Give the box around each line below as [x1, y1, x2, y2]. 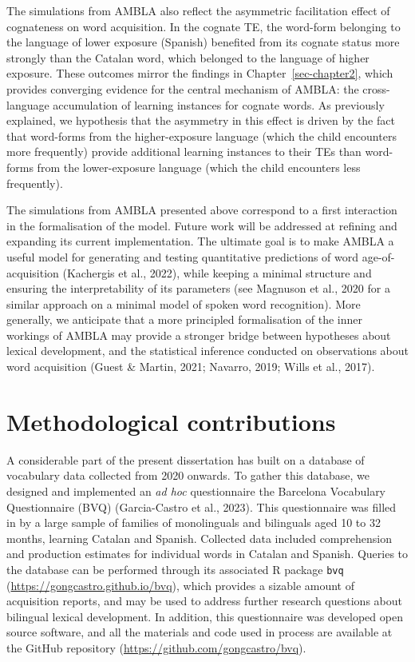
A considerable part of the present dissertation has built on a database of [6, 451, 365, 468]
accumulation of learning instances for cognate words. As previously [53, 96, 385, 113]
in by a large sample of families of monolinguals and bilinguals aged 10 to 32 [6, 514, 381, 531]
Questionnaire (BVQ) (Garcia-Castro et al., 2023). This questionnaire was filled [6, 498, 397, 515]
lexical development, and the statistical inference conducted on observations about [6, 342, 409, 359]
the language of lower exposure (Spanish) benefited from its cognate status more [6, 34, 400, 50]
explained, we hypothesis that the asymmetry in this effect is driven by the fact [6, 112, 395, 129]
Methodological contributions [6, 405, 336, 437]
